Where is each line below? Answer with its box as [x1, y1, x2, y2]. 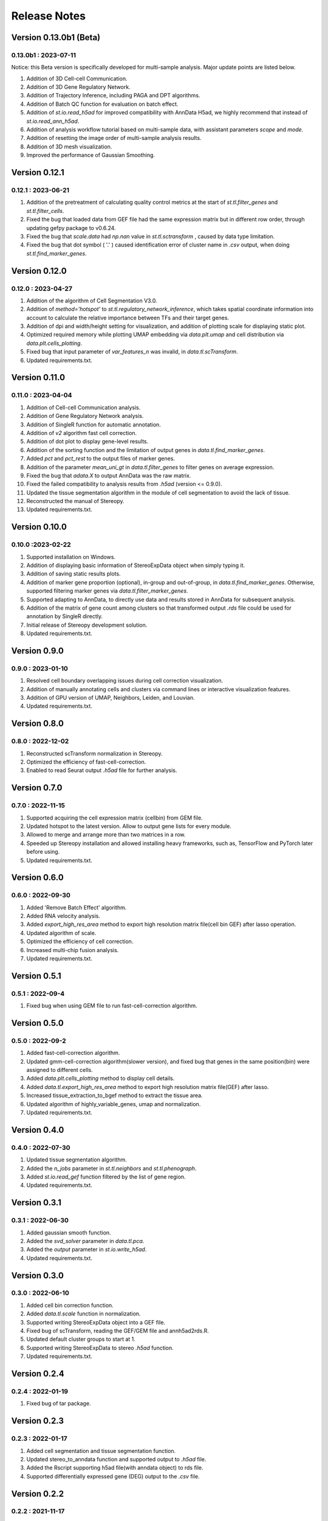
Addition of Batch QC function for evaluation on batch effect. [26, 100, 179, 108]
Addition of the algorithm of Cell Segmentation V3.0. [26, 297, 157, 304]
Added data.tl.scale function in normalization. [26, 1310, 141, 1317]
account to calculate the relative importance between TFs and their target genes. [26, 314, 230, 321]
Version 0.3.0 [11, 1270, 64, 1281]
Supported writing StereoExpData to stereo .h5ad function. [26, 1344, 174, 1351]
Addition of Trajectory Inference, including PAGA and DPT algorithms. [26, 92, 200, 99]
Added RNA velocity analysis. [26, 913, 100, 920]
